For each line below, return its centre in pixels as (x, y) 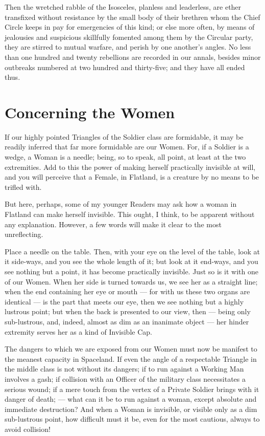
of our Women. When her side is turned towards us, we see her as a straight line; (131, 281)
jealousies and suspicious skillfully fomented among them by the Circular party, (129, 37)
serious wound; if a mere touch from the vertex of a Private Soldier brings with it (132, 389)
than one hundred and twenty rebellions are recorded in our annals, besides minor (133, 57)
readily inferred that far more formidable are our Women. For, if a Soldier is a (127, 147)
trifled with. (23, 187)
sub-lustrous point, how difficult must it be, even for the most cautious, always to (132, 419)
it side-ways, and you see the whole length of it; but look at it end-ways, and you (131, 261)
